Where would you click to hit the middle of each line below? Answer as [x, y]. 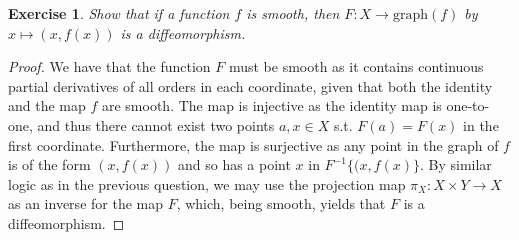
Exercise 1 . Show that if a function [119, 13]
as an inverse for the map [85, 203]
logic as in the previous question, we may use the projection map [207, 183]
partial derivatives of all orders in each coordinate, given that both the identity [250, 85]
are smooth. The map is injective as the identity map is [271, 105]
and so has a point [234, 164]
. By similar [455, 164]
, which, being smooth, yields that [281, 203]
